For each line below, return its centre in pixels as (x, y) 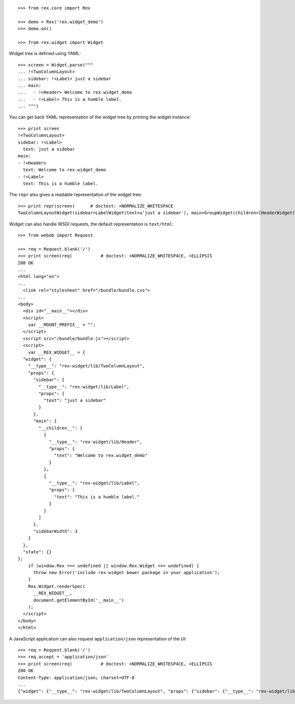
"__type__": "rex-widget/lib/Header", (96, 442)
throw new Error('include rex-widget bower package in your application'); (127, 573)
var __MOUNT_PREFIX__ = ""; (62, 325)
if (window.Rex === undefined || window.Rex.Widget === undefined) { (114, 566)
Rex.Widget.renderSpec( (57, 586)
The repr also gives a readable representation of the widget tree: (75, 195)
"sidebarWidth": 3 (55, 531)
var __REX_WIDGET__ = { (57, 352)
